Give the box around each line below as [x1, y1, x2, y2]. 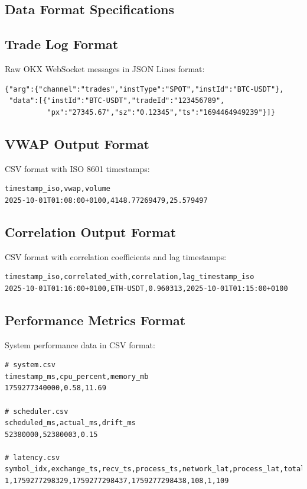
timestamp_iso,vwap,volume [5, 184, 110, 193]
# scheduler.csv [5, 407, 68, 416]
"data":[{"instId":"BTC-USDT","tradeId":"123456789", [9, 96, 225, 105]
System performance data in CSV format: [5, 338, 155, 351]
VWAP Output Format [5, 134, 150, 153]
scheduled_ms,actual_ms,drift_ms [5, 419, 136, 428]
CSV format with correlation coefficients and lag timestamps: [5, 250, 227, 263]
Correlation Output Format [5, 222, 177, 241]
